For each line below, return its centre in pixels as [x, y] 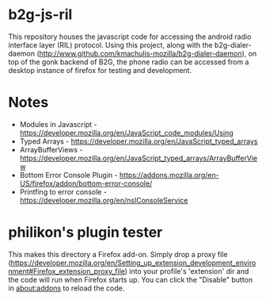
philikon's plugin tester [85, 233]
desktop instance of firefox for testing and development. [100, 70]
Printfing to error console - [63, 191]
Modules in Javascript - [58, 124]
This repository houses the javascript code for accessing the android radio [130, 37]
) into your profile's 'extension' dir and [187, 271]
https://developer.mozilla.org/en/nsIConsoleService [104, 200]
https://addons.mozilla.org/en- [169, 175]
